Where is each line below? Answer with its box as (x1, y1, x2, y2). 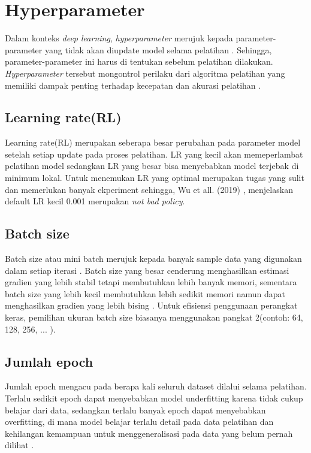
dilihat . (5, 439, 34, 451)
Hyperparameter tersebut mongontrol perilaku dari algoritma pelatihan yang (5, 67, 285, 79)
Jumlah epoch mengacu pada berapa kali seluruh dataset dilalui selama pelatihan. (5, 380, 307, 392)
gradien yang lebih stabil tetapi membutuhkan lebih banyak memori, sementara (5, 276, 297, 288)
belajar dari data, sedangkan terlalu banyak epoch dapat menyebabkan (5, 403, 266, 416)
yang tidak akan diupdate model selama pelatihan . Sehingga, (44, 43, 272, 56)
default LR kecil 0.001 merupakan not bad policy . (5, 195, 185, 207)
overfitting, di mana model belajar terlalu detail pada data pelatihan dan (5, 415, 274, 428)
